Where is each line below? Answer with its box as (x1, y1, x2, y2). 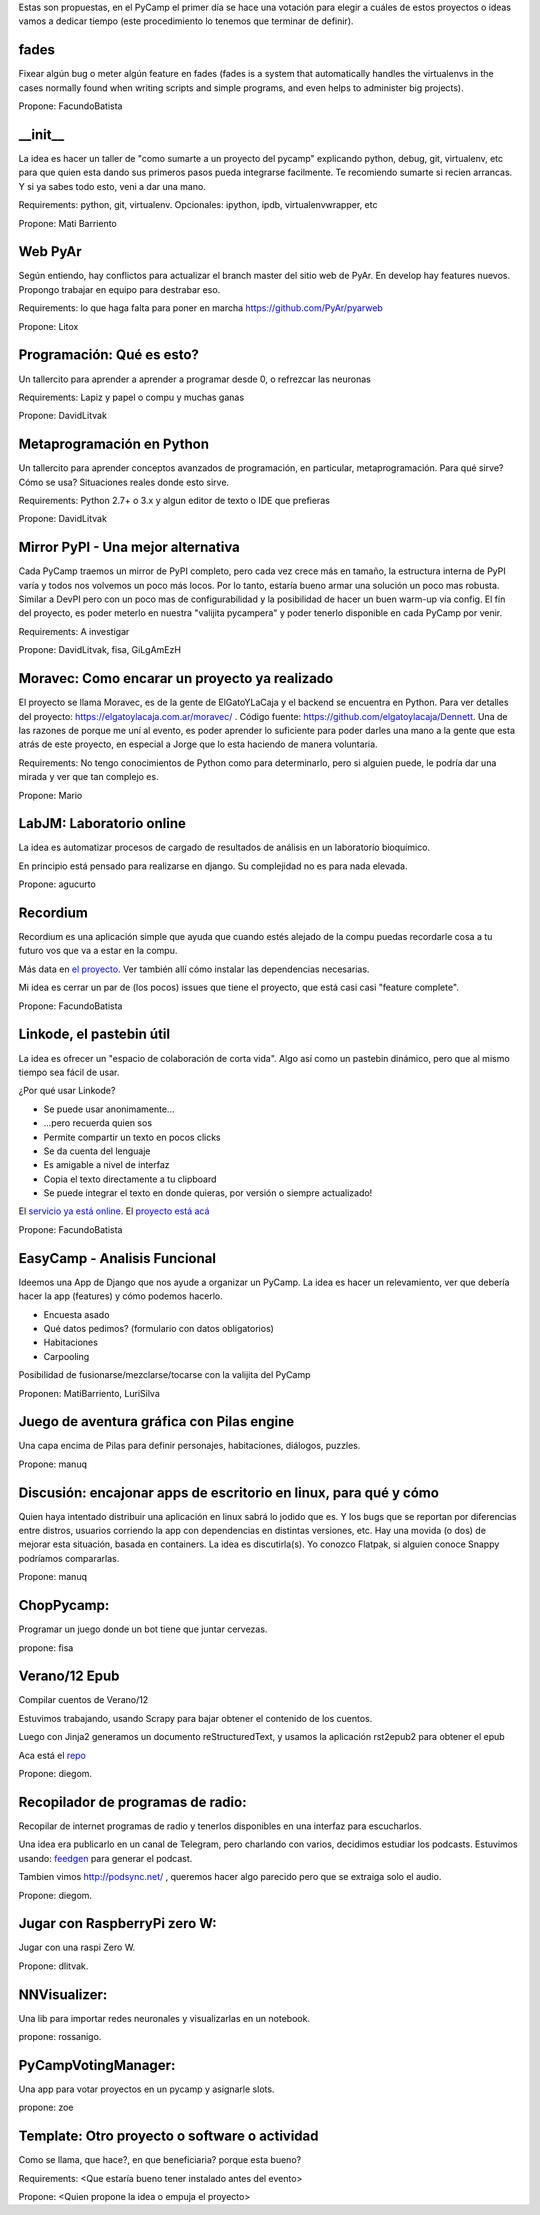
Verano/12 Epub (18, 1668, 120, 1685)
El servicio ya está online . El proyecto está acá (18, 1205, 210, 1217)
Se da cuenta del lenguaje (43, 1145, 151, 1157)
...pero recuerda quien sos (43, 1117, 153, 1129)
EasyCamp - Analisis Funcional (18, 1250, 217, 1267)
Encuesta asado (43, 1308, 110, 1320)
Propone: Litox (18, 320, 79, 332)
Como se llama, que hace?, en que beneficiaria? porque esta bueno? (18, 2154, 302, 2166)
